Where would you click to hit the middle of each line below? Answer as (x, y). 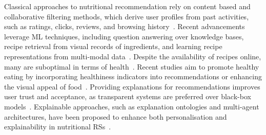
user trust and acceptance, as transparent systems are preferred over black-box (128, 96)
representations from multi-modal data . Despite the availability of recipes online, (133, 56)
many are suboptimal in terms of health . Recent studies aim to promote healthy (132, 66)
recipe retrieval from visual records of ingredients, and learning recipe (113, 46)
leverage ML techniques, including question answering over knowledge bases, (124, 36)
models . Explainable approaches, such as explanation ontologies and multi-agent (132, 106)
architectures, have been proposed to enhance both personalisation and (116, 116)
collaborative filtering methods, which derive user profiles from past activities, (127, 16)
